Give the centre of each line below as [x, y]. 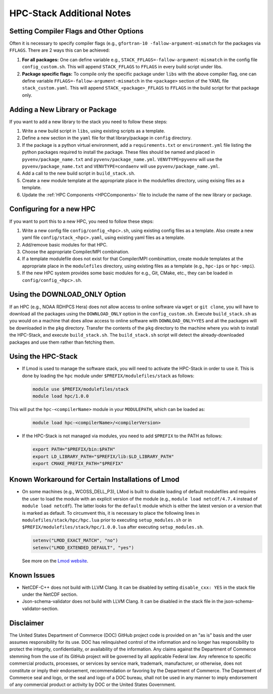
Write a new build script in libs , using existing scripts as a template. [94, 131]
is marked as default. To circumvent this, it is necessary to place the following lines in [111, 513]
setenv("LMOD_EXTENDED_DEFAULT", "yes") [83, 547]
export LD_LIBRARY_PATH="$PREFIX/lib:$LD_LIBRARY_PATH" [103, 456]
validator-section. [40, 608]
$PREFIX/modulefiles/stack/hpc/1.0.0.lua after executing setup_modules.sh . [113, 527]
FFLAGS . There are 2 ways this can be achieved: [60, 50]
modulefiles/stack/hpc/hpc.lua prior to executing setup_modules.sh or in [107, 520]
